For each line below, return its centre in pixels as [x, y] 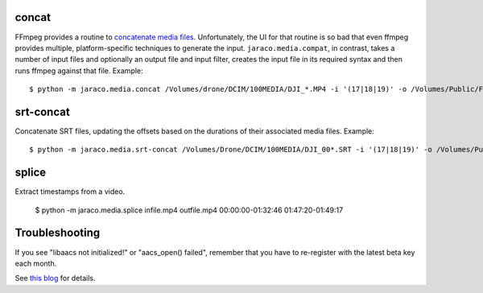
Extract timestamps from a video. [70, 192]
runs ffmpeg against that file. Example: [79, 70]
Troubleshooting [58, 233]
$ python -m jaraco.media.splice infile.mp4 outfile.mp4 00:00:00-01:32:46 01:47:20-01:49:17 [189, 210]
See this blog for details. [55, 279]
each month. [36, 263]
